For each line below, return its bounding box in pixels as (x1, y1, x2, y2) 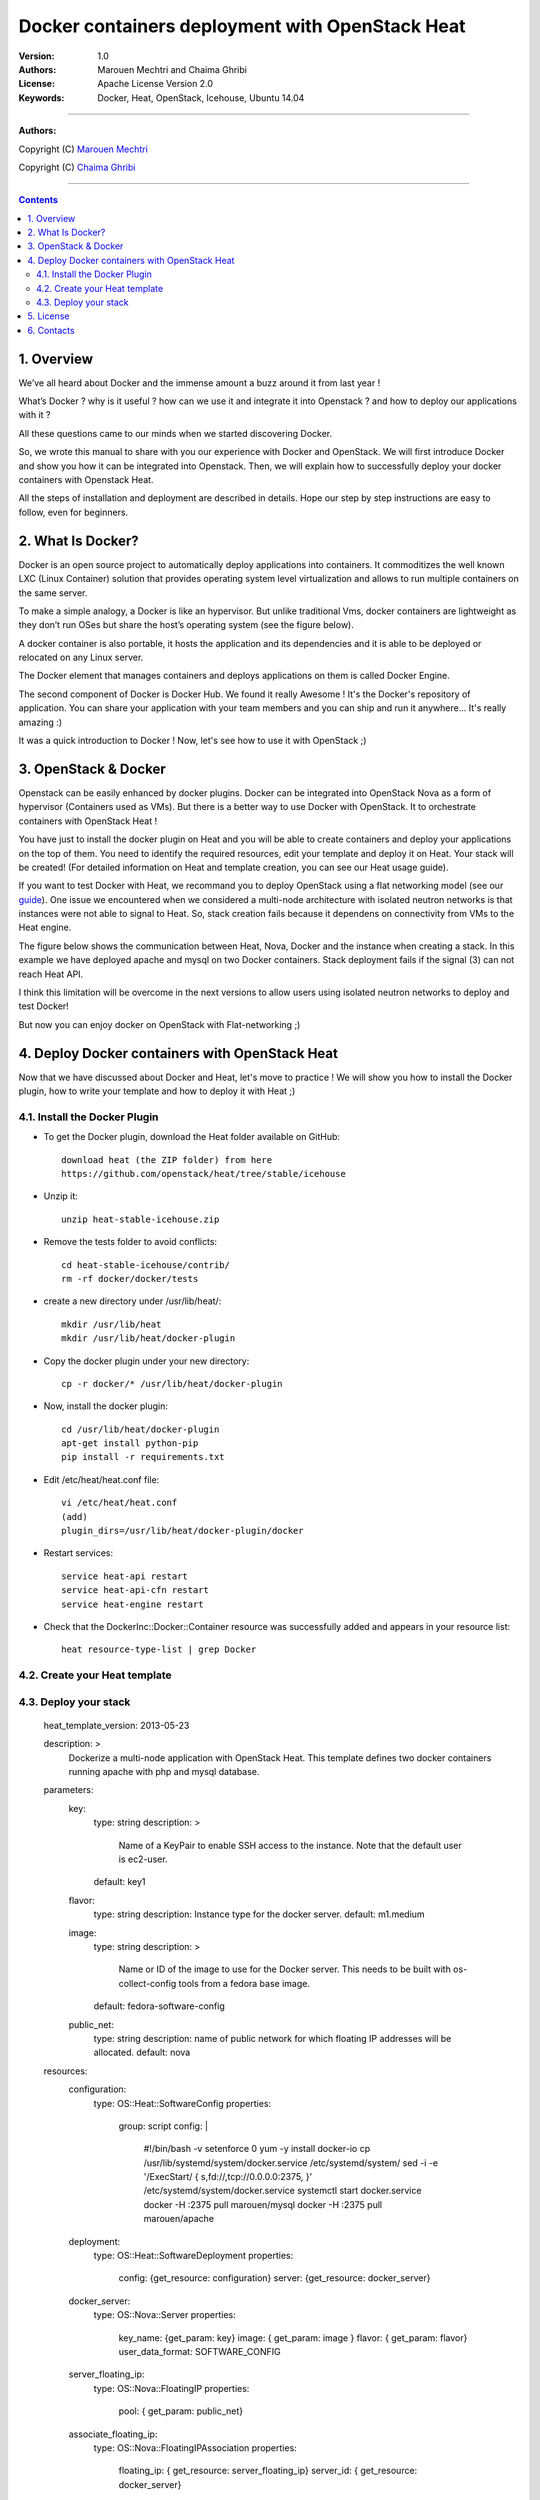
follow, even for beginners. (18, 506, 129, 518)
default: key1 (93, 1876, 146, 1888)
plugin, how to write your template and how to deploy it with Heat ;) (18, 1085, 296, 1097)
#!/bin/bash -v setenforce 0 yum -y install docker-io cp (143, 2143, 370, 2155)
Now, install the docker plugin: (43, 1400, 169, 1412)
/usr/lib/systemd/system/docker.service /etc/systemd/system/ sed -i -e (143, 2156, 439, 2169)
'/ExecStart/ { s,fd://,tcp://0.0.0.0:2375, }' (143, 2171, 313, 2183)
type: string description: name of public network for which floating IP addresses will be (93, 2032, 452, 2044)
